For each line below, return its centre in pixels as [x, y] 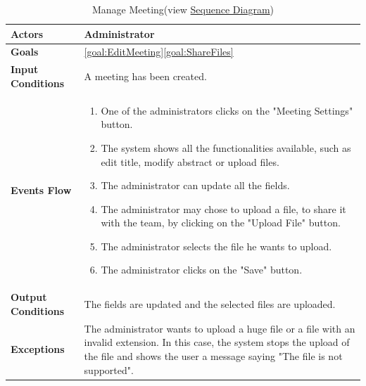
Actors [27, 33]
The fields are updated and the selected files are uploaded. [210, 304]
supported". [109, 369]
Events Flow [41, 190]
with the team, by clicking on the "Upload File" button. [221, 223]
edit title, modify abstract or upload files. [190, 161]
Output [29, 297]
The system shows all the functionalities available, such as [226, 147]
